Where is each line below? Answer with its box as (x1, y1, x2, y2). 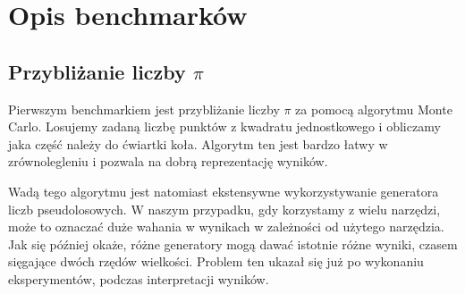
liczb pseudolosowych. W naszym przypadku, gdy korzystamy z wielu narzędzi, (8, 199, 441, 218)
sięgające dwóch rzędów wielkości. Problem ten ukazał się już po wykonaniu (8, 252, 424, 271)
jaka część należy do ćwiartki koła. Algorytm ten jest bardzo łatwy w (8, 134, 388, 153)
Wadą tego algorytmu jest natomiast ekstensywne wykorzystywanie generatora (8, 181, 439, 200)
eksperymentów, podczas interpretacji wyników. (8, 269, 269, 288)
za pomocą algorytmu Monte (295, 99, 452, 118)
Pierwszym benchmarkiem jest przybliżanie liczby (8, 99, 280, 118)
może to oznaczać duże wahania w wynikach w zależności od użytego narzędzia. (8, 217, 444, 236)
